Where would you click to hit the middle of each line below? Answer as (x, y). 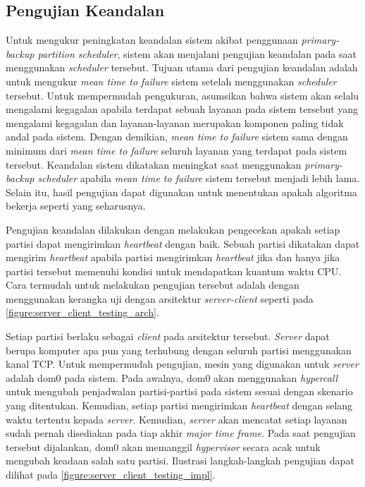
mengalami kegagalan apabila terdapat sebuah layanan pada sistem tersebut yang (182, 109)
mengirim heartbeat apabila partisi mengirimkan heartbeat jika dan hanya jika (173, 257)
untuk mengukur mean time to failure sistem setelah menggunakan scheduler (171, 81)
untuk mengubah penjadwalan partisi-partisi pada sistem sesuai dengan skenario (179, 391)
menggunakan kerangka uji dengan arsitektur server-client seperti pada (160, 298)
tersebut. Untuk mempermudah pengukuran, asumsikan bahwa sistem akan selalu (182, 95)
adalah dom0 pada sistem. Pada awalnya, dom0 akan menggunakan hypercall (172, 377)
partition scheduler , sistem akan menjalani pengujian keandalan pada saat (197, 53)
